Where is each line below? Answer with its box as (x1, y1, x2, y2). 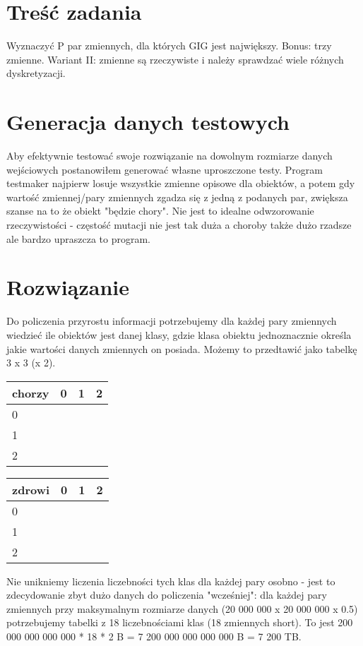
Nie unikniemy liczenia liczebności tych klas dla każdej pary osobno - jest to (6, 573, 335, 588)
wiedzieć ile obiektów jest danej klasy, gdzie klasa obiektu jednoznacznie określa (6, 327, 352, 342)
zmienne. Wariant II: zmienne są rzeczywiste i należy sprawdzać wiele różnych (6, 52, 344, 66)
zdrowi (12, 481, 50, 498)
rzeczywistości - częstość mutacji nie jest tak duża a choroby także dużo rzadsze (6, 217, 352, 232)
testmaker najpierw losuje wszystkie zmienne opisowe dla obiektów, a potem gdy (6, 176, 355, 191)
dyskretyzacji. (6, 66, 66, 80)
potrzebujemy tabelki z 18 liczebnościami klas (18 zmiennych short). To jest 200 (6, 615, 353, 630)
